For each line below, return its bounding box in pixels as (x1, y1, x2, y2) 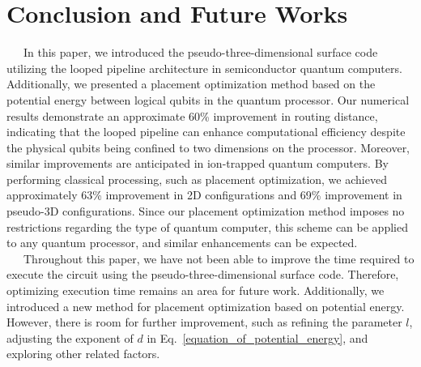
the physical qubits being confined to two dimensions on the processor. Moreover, (6, 139, 410, 156)
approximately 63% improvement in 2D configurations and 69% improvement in (6, 186, 402, 203)
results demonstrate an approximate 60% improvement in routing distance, (6, 107, 378, 124)
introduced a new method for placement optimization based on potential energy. (6, 297, 405, 314)
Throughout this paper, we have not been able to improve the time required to (23, 250, 415, 267)
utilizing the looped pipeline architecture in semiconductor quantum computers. (6, 59, 402, 76)
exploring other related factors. (6, 345, 160, 362)
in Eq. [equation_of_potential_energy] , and (147, 329, 368, 346)
